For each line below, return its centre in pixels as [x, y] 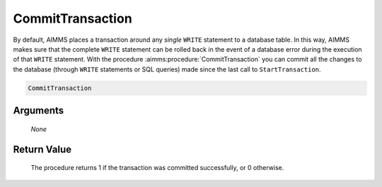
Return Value [42, 149]
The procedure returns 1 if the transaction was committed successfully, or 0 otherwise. [157, 168]
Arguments [39, 111]
